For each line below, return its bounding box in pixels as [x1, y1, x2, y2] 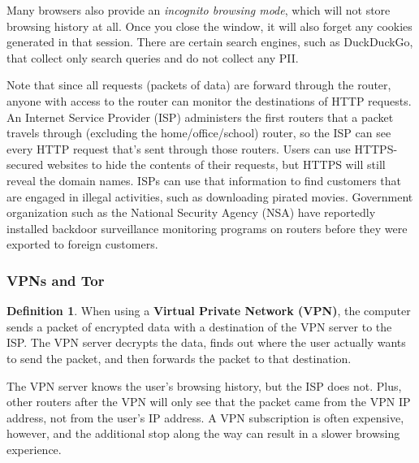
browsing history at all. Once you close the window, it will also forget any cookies [6, 17, 413, 34]
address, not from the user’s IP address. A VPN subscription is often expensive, [6, 409, 404, 426]
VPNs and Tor [6, 270, 105, 290]
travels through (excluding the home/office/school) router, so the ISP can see [6, 124, 391, 141]
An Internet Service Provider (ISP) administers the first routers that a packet [6, 108, 394, 125]
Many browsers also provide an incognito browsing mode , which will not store [6, 2, 391, 18]
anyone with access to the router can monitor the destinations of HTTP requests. [6, 92, 412, 109]
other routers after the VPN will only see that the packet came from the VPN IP [6, 393, 411, 410]
